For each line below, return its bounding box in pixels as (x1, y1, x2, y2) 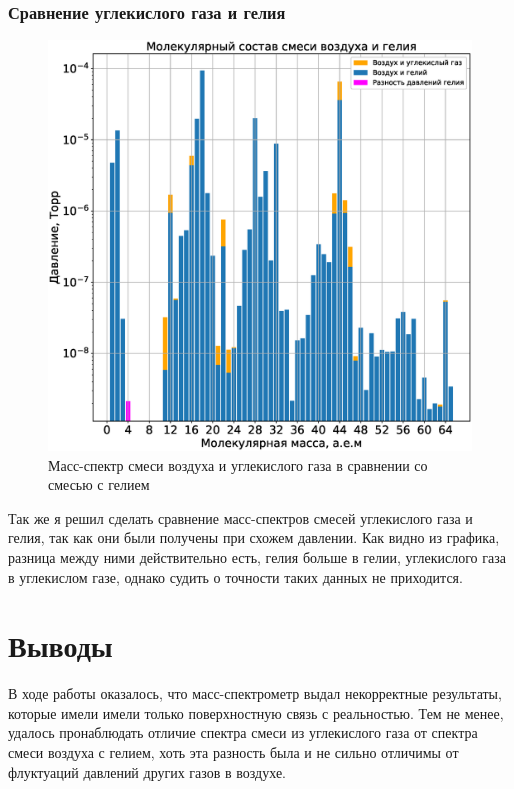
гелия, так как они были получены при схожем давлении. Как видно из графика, (8, 527, 500, 548)
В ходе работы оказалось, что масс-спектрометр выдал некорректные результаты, (8, 683, 502, 704)
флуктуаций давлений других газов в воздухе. (8, 761, 286, 782)
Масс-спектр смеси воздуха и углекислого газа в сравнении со (48, 454, 428, 475)
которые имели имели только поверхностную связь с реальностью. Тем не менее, (8, 702, 504, 723)
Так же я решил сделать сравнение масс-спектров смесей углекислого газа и (8, 507, 473, 528)
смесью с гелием (48, 474, 150, 495)
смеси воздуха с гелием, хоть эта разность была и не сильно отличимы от (8, 742, 459, 763)
